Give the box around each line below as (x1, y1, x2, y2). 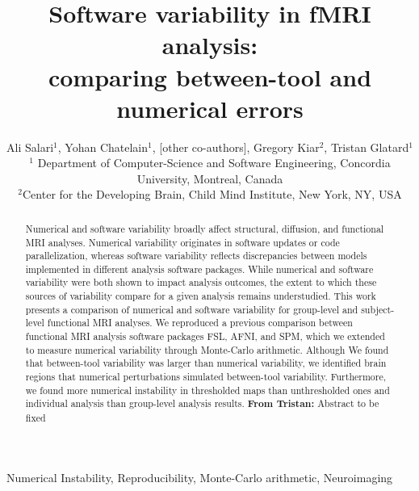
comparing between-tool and (48, 60, 372, 93)
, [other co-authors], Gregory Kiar (152, 138, 320, 155)
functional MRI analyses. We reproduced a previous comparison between (47, 316, 353, 329)
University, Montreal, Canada (136, 170, 283, 187)
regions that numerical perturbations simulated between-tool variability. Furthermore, (25, 370, 387, 384)
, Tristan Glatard (324, 138, 409, 155)
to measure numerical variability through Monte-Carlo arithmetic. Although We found (25, 342, 389, 356)
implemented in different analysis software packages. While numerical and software (25, 262, 374, 275)
